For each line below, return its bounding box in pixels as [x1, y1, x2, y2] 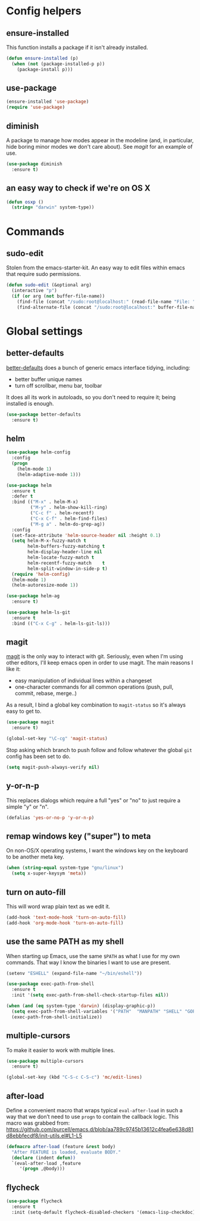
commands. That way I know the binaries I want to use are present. [6, 959, 171, 966]
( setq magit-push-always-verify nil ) [6, 765, 100, 771]
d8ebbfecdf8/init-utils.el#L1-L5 [6, 1132, 82, 1139]
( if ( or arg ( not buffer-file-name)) [11, 293, 105, 299]
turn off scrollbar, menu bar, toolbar [14, 382, 102, 389]
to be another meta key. [6, 853, 64, 861]
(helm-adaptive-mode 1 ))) [17, 471, 82, 477]
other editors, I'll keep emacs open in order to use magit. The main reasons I [6, 659, 193, 667]
